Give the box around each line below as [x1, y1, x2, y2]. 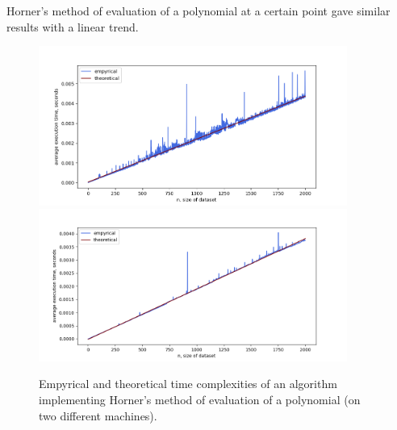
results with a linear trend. [6, 18, 139, 35]
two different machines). [39, 407, 157, 424]
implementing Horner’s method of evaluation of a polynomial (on [39, 390, 361, 407]
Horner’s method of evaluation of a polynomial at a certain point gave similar [6, 2, 391, 19]
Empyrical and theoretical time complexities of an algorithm [39, 375, 337, 392]
